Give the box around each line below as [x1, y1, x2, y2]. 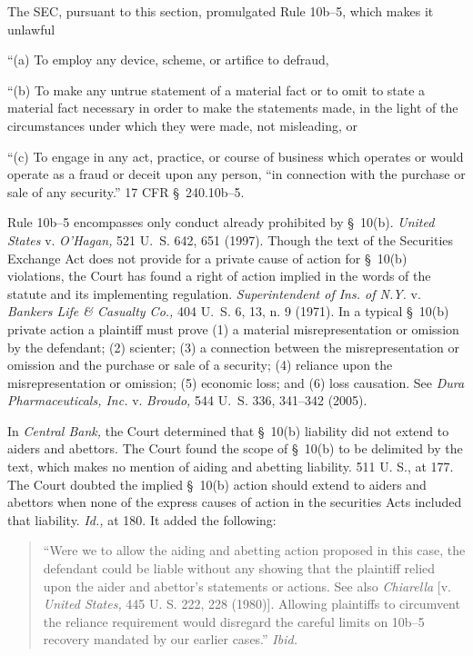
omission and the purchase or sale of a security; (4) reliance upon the [7, 355, 393, 374]
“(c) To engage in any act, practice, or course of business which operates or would [7, 146, 464, 165]
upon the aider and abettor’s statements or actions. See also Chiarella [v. [43, 576, 451, 595]
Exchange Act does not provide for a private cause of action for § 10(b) [7, 248, 408, 267]
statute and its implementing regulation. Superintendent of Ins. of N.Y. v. [7, 283, 421, 303]
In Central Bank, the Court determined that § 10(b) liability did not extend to [7, 421, 449, 440]
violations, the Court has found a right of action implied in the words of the [7, 266, 431, 285]
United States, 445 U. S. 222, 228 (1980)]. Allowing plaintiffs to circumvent [43, 594, 460, 613]
